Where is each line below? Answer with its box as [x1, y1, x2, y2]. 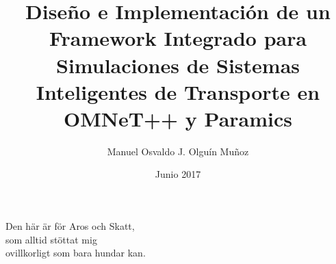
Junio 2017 [155, 167, 201, 181]
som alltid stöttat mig [5, 232, 97, 246]
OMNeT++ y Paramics [63, 104, 293, 132]
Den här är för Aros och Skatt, [5, 219, 135, 233]
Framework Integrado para [49, 24, 307, 52]
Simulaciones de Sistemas [55, 51, 300, 79]
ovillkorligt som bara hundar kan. [5, 246, 146, 260]
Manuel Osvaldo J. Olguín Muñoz [107, 144, 249, 158]
